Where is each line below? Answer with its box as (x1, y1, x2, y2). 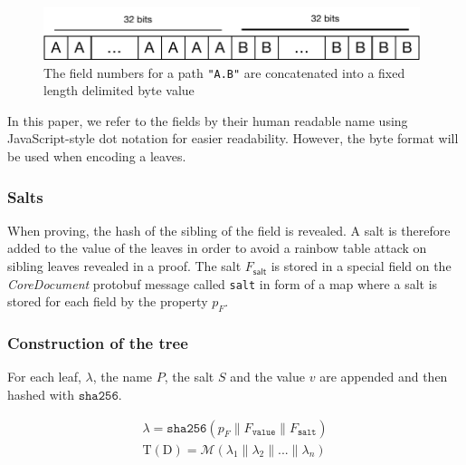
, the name (92, 367, 153, 386)
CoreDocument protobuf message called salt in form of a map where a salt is (7, 274, 438, 293)
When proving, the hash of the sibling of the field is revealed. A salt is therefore (7, 220, 451, 239)
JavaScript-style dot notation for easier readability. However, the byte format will (7, 129, 459, 148)
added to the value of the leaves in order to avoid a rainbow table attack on (7, 238, 427, 257)
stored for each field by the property (7, 292, 208, 311)
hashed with (7, 384, 74, 403)
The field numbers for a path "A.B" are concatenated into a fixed (43, 63, 405, 82)
